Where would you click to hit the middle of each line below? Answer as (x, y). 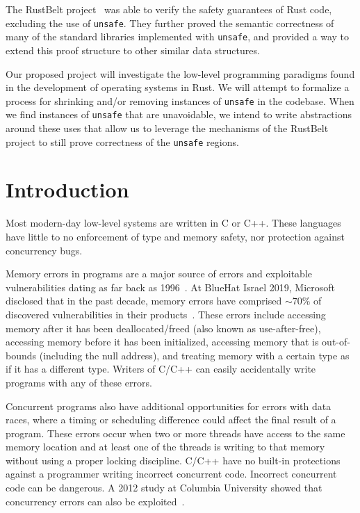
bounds (21, 355)
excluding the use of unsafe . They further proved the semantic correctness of (170, 23)
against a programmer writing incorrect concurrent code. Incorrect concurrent (171, 474)
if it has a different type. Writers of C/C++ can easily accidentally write (161, 369)
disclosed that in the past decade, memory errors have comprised (144, 301)
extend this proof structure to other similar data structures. (133, 50)
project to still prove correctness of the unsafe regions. (122, 141)
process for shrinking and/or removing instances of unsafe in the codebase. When (180, 100)
